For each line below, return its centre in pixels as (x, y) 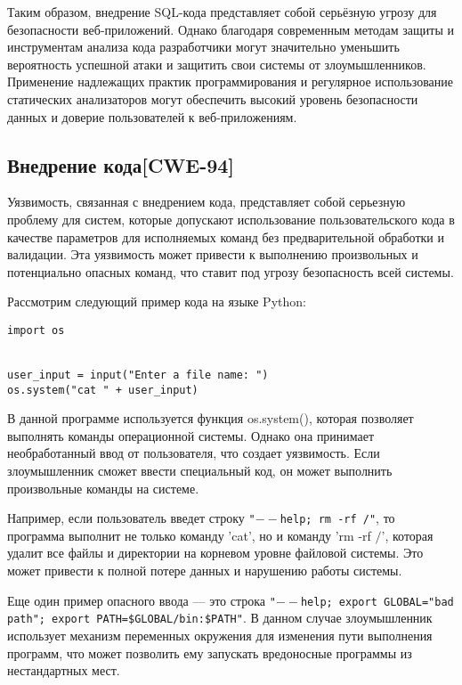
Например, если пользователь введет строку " (131, 518)
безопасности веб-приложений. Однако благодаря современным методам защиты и (231, 29)
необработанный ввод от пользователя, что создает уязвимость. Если (194, 453)
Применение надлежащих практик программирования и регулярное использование (231, 82)
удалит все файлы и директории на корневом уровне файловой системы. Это (215, 553)
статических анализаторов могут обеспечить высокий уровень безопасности (213, 98)
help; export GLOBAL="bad (377, 602)
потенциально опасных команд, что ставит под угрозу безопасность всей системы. (231, 271)
